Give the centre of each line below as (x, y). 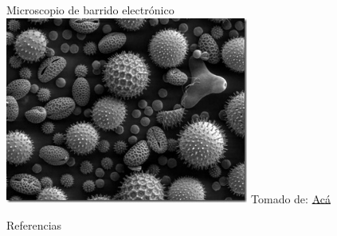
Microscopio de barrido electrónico (90, 10)
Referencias (34, 225)
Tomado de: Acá (291, 198)
